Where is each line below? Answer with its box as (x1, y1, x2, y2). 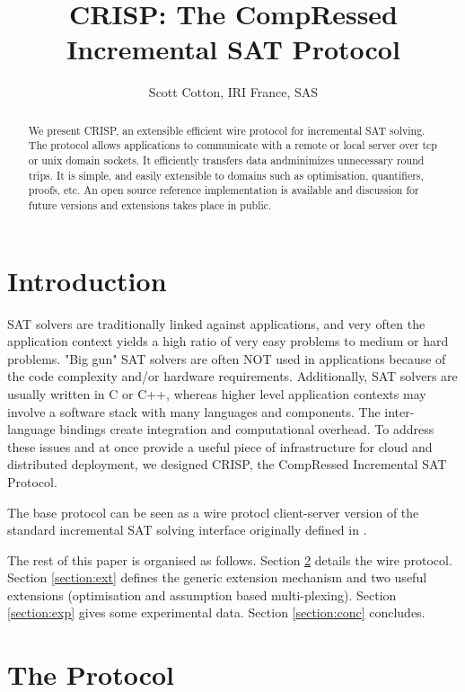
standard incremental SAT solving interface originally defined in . (7, 520, 367, 539)
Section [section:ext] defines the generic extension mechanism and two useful (7, 568, 427, 587)
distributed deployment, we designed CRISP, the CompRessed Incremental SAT (7, 455, 447, 474)
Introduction (7, 262, 167, 298)
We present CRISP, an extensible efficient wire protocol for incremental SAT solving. (28, 122, 426, 138)
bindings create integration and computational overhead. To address (59, 420, 434, 439)
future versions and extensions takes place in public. (28, 197, 272, 212)
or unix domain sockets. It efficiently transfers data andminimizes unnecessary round (28, 153, 425, 168)
